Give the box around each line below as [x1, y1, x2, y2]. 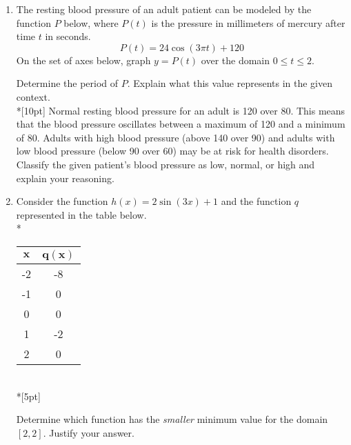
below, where [63, 15, 119, 30]
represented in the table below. [16, 207, 147, 221]
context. [16, 89, 50, 103]
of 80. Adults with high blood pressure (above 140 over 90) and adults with [16, 130, 335, 144]
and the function [221, 194, 292, 208]
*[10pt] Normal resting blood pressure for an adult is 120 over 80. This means [16, 103, 345, 117]
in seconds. [45, 29, 91, 43]
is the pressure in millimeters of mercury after [151, 15, 345, 30]
